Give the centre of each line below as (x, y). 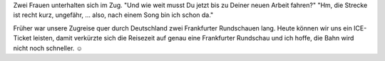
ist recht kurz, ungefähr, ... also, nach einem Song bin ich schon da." (113, 15)
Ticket (22, 38)
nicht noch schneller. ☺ (48, 48)
